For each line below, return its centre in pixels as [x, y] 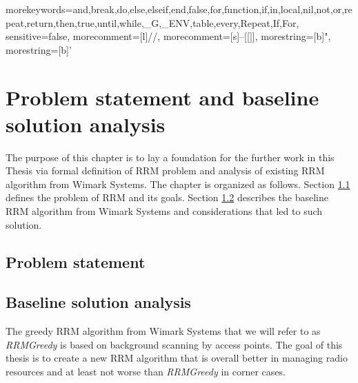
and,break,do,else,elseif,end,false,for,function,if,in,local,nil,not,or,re [212, 9]
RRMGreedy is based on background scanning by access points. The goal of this [174, 344]
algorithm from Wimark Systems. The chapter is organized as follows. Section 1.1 [178, 184]
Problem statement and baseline [162, 97]
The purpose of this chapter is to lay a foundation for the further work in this [170, 157]
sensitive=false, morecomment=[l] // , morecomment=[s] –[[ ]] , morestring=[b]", [168, 36]
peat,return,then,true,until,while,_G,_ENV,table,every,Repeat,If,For [151, 22]
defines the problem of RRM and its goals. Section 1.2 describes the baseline [167, 197]
